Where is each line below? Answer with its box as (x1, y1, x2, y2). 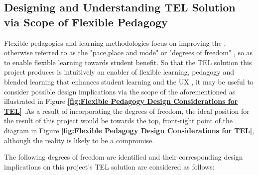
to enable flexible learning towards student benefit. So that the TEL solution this (4, 57, 252, 67)
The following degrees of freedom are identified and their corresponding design (4, 152, 243, 162)
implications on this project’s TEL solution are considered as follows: (4, 161, 215, 172)
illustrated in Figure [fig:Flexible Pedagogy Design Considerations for (4, 96, 238, 106)
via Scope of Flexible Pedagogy (4, 14, 168, 29)
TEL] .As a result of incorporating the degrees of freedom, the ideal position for (4, 105, 250, 116)
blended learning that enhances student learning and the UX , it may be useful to (4, 76, 254, 87)
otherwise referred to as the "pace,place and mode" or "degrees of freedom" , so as (4, 47, 253, 58)
